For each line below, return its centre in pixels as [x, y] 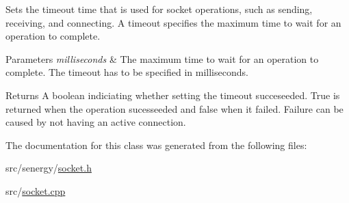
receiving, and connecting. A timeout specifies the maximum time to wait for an [173, 22]
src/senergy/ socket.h [49, 168]
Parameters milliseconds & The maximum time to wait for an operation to [162, 58]
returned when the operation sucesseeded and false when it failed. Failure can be [174, 108]
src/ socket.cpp [36, 190]
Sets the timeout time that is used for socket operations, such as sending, [159, 9]
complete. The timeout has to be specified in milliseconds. [127, 72]
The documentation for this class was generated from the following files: [156, 145]
